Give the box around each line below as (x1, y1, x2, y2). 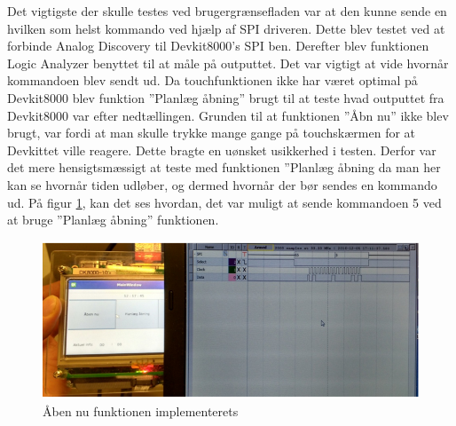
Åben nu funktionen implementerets (43, 402, 239, 421)
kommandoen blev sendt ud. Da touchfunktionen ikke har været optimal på (7, 71, 418, 90)
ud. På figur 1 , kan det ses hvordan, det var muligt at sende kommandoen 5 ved (7, 193, 442, 211)
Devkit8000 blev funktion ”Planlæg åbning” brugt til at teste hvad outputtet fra (7, 88, 444, 106)
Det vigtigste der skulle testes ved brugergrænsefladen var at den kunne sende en (7, 2, 447, 20)
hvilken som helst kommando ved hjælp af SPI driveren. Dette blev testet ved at (7, 19, 445, 37)
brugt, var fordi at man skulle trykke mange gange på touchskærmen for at (7, 123, 416, 142)
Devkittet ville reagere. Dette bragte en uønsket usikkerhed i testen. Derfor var (7, 140, 436, 159)
